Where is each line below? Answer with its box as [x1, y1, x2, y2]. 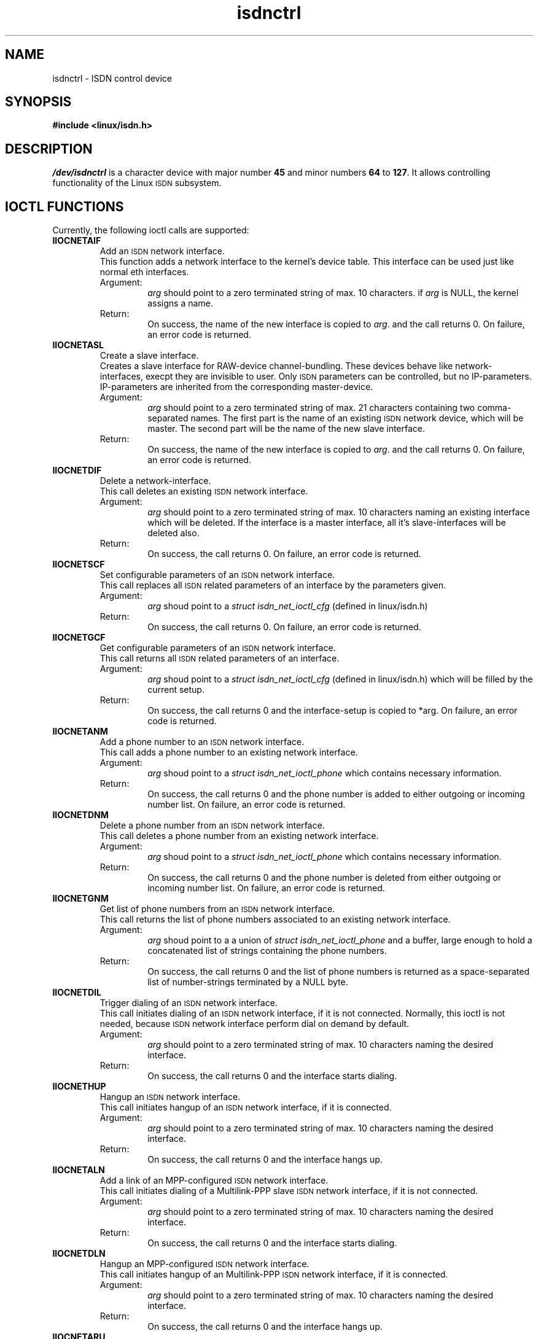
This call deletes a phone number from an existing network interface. [99, 830, 379, 841]
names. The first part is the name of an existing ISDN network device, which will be [190, 413, 524, 424]
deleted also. [147, 528, 200, 539]
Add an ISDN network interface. [99, 246, 225, 257]
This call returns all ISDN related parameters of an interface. [99, 653, 340, 664]
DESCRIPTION [5, 141, 93, 157]
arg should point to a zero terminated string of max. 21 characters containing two [147, 402, 475, 413]
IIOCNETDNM [52, 810, 109, 821]
